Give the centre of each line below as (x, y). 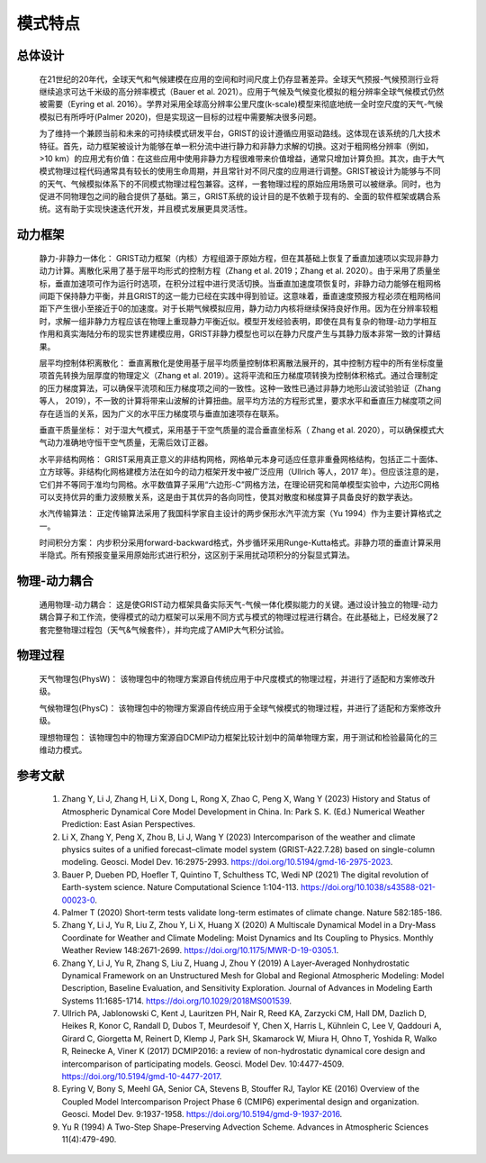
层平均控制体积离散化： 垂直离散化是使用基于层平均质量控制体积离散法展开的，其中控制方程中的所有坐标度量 (241, 363)
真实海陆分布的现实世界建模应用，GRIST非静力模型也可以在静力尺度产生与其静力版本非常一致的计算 (248, 334)
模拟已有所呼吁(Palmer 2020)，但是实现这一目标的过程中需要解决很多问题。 (180, 116)
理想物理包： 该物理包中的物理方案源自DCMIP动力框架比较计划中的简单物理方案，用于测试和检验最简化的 (234, 737)
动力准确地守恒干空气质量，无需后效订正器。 (130, 442)
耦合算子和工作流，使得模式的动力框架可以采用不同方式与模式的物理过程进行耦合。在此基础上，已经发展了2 (238, 617)
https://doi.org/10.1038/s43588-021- (368, 887)
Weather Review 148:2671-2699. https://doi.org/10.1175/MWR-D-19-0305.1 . (200, 950)
